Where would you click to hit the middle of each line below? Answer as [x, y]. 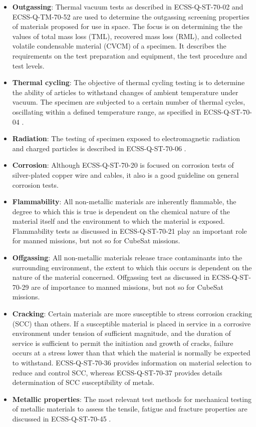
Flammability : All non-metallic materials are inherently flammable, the [124, 201]
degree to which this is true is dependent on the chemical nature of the [121, 211]
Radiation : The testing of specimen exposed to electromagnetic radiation [126, 138]
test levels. [28, 65]
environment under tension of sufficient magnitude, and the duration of [121, 333]
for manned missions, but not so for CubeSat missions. [96, 241]
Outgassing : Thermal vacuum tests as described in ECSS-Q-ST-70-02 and [128, 7]
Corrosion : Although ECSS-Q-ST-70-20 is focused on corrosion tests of [123, 165]
